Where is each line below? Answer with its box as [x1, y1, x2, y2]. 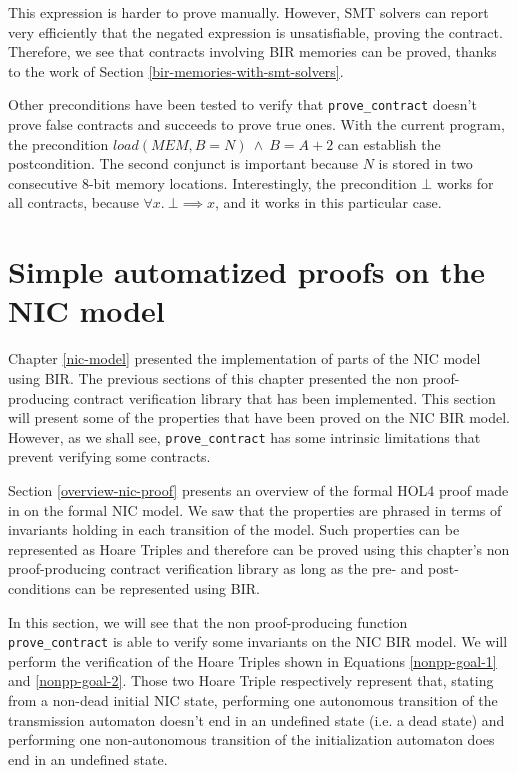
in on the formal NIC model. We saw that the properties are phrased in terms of [8, 499, 502, 520]
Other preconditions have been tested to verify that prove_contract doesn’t [8, 94, 477, 115]
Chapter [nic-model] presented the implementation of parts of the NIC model [8, 348, 481, 369]
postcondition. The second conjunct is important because [8, 153, 358, 174]
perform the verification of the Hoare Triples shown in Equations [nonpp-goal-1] [8, 650, 497, 671]
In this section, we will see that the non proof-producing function [8, 611, 408, 632]
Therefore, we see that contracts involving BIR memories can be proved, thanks [8, 41, 497, 62]
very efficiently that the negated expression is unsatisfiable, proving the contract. [8, 21, 503, 42]
